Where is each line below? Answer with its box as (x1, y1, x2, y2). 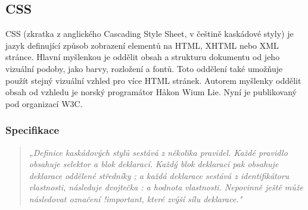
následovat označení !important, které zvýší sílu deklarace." (29, 192, 242, 205)
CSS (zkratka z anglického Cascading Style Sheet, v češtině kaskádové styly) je (5, 27, 294, 40)
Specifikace (5, 123, 60, 137)
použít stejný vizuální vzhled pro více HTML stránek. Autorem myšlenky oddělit (5, 74, 301, 86)
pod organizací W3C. (5, 97, 83, 109)
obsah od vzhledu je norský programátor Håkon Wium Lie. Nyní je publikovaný (5, 86, 297, 98)
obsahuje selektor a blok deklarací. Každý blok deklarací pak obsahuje (29, 158, 279, 170)
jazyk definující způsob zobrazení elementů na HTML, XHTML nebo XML (5, 39, 279, 51)
